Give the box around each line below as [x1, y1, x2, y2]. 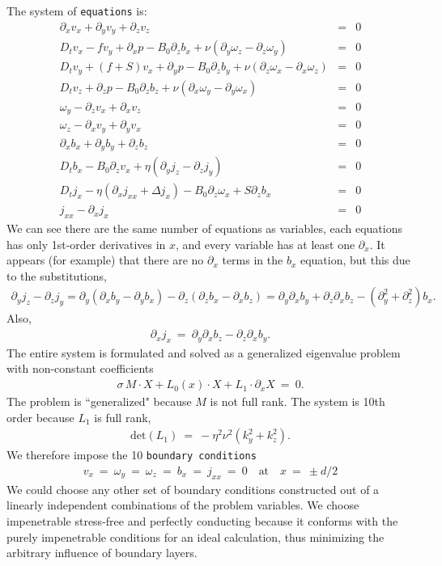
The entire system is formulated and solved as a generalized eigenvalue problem [6, 344, 401, 361]
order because [6, 408, 74, 425]
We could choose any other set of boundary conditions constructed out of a [6, 480, 380, 497]
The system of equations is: [6, 2, 147, 19]
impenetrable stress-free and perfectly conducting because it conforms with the [6, 512, 398, 529]
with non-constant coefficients [6, 360, 154, 377]
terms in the [222, 251, 283, 268]
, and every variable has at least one [176, 235, 355, 252]
